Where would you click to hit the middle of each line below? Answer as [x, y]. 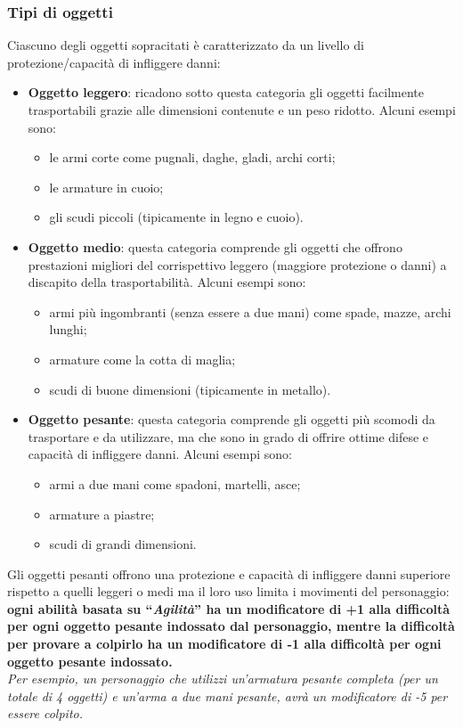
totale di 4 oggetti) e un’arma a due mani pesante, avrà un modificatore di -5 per [227, 695]
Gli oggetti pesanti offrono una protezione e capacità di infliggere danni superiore [229, 573]
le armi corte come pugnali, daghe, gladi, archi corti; [192, 157]
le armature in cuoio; [106, 187]
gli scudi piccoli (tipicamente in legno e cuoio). [176, 217]
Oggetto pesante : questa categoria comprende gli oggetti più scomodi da [231, 419]
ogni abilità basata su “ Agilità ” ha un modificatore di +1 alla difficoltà [229, 608]
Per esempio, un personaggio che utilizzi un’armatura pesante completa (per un [223, 679]
